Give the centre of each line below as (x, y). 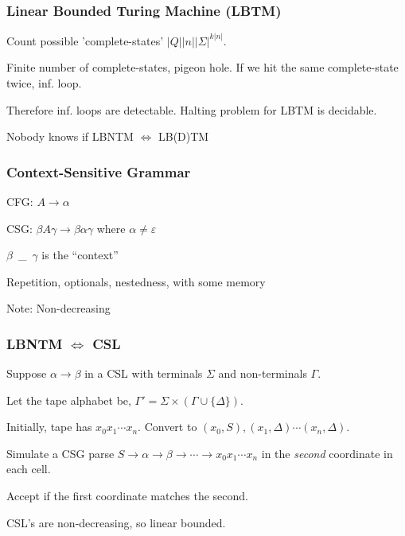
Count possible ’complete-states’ (85, 40)
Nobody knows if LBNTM (70, 136)
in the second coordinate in (327, 453)
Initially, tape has (49, 427)
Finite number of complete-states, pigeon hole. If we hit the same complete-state (202, 67)
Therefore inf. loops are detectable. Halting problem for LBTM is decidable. (192, 109)
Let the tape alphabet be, (69, 400)
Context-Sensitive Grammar (99, 171)
